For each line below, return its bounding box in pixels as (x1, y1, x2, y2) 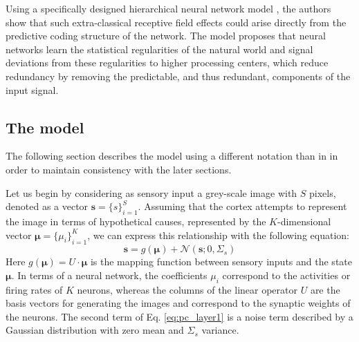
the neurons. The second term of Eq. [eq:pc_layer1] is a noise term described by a (6, 309, 353, 323)
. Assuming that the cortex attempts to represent (138, 199, 347, 213)
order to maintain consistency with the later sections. (6, 162, 232, 176)
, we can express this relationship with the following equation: (87, 227, 349, 242)
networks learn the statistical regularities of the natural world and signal (6, 41, 313, 56)
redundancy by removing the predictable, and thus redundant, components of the (6, 68, 351, 83)
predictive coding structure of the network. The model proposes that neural (6, 28, 326, 43)
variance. (201, 323, 239, 337)
